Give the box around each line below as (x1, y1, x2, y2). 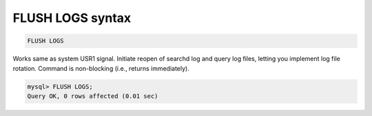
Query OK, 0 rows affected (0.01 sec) (27, 92, 158, 100)
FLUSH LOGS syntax (12, 10, 132, 25)
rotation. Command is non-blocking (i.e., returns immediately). (12, 64, 189, 72)
